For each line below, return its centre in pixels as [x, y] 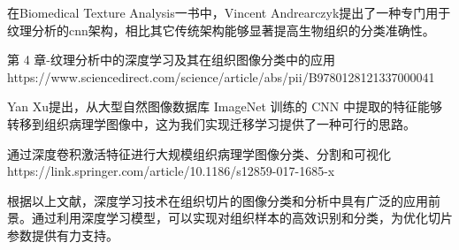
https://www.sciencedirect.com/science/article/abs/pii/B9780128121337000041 [221, 76]
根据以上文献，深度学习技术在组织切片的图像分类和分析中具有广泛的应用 [218, 200]
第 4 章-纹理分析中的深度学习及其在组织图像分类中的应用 [171, 60]
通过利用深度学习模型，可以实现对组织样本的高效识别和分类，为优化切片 [242, 218]
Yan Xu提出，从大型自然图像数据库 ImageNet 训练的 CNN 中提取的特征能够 [225, 106]
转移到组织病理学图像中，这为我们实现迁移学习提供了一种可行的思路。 [211, 123]
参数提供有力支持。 [63, 235]
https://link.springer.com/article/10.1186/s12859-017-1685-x [171, 171]
